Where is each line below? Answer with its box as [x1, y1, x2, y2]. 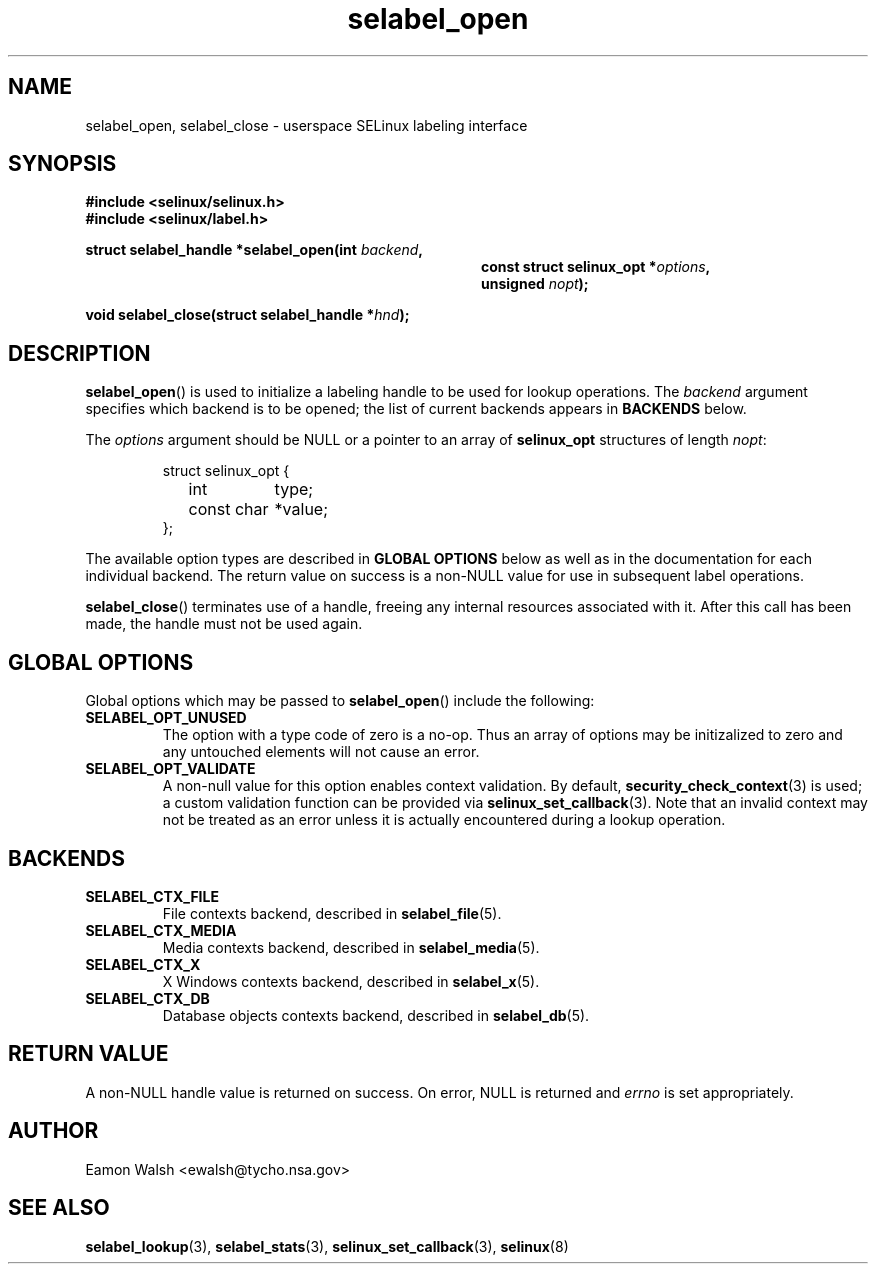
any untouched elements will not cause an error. [162, 743, 480, 761]
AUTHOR [8, 1118, 99, 1144]
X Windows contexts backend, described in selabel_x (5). [162, 972, 540, 990]
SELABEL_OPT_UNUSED [85, 709, 247, 727]
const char [188, 499, 269, 520]
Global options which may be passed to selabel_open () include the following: [85, 692, 595, 710]
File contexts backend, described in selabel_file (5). [162, 904, 502, 922]
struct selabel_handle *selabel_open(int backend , [85, 241, 424, 259]
